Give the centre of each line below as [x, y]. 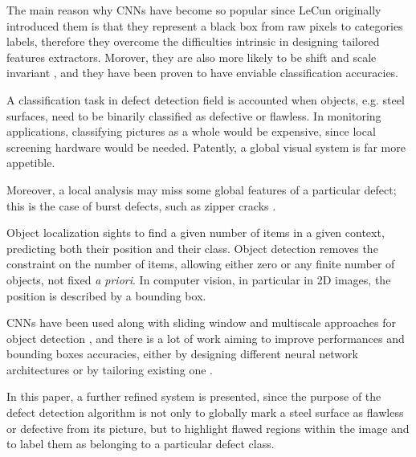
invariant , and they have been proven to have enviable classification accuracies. [203, 73]
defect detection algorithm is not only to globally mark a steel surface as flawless [205, 412]
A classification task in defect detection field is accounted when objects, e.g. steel [206, 99]
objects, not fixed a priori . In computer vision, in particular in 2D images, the [199, 279]
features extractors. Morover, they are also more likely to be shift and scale [192, 57]
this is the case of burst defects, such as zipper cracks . [141, 205]
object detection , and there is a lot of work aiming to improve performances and [206, 338]
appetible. [31, 163]
